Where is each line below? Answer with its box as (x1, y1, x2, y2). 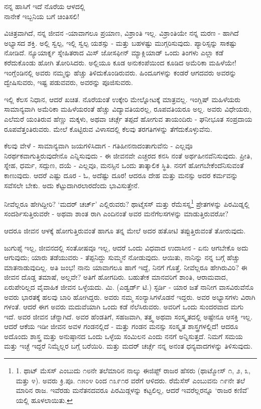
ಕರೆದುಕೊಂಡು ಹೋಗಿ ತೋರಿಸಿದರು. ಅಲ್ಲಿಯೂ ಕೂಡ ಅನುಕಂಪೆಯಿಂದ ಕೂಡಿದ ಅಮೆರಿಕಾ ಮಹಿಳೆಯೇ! (4, 57, 236, 67)
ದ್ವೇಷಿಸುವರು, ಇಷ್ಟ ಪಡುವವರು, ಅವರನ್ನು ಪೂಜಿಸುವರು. (4, 77, 133, 88)
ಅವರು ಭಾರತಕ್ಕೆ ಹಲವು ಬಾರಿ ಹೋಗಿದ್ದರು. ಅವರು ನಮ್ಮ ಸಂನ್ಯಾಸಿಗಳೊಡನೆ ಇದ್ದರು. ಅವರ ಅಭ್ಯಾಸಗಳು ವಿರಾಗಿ (4, 291, 255, 302)
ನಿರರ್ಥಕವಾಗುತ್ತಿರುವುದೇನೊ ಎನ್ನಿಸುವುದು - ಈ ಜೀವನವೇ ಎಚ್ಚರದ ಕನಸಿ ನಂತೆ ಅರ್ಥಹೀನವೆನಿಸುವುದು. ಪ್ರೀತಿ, (4, 150, 252, 160)
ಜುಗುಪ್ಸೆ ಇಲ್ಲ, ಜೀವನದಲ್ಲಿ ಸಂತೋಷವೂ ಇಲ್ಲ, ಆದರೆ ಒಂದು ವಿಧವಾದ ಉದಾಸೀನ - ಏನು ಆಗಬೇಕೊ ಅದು (4, 242, 248, 253)
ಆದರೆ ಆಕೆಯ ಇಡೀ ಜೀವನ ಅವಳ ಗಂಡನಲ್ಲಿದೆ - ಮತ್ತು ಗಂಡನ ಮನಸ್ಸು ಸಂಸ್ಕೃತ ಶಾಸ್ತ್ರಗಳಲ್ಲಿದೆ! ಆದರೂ (4, 321, 238, 332)
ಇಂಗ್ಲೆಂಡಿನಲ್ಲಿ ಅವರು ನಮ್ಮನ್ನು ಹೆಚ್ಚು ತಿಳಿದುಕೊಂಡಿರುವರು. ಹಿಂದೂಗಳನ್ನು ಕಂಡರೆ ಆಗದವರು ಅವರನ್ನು (4, 67, 236, 77)
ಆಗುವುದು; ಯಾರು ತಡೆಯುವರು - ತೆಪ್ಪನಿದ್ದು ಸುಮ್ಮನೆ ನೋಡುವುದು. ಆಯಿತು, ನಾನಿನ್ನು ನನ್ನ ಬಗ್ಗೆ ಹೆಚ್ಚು (4, 252, 240, 263)
